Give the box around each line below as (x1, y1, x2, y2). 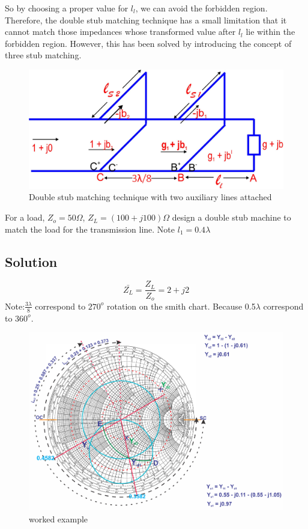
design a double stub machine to (172, 211, 291, 224)
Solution (5, 252, 58, 271)
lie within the (246, 25, 295, 38)
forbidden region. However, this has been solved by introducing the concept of (5, 37, 292, 49)
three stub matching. (5, 49, 82, 61)
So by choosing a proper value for (5, 2, 128, 14)
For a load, (5, 211, 45, 224)
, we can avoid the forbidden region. (135, 2, 268, 14)
